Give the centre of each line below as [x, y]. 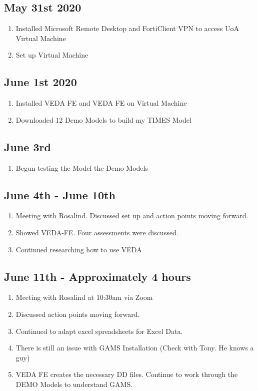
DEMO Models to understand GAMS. [74, 384]
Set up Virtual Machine [52, 55]
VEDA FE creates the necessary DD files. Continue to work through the [127, 374]
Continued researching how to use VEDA [79, 249]
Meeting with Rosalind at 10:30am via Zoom [84, 297]
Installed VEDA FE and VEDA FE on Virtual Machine [101, 103]
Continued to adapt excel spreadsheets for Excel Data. [99, 331]
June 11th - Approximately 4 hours [97, 276]
